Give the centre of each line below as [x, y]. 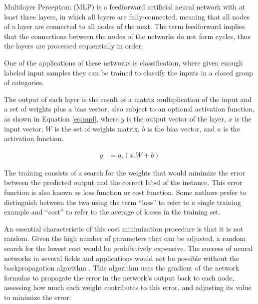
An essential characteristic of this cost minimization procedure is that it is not [124, 228]
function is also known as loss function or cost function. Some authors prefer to [125, 192]
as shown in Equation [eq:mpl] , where [61, 118]
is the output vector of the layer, [176, 118]
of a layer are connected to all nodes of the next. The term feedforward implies [125, 26]
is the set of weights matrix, [97, 128]
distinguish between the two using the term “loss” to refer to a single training [123, 202]
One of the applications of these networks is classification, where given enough [124, 62]
